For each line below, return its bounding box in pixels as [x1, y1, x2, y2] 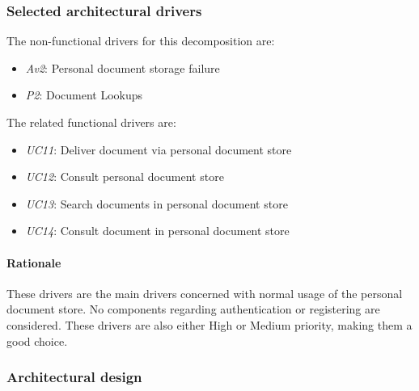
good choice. [6, 332, 68, 349]
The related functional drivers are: [6, 114, 176, 130]
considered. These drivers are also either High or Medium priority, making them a [6, 316, 413, 333]
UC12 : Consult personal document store [25, 168, 224, 185]
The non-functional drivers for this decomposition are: [6, 32, 275, 49]
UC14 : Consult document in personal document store [25, 222, 290, 239]
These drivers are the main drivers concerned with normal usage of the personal [6, 284, 403, 301]
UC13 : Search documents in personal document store [25, 195, 288, 212]
